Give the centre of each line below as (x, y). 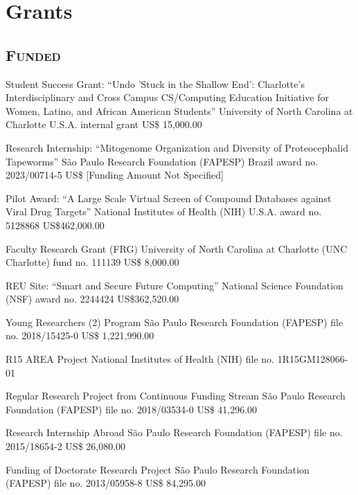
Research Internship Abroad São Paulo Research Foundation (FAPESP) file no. (174, 432)
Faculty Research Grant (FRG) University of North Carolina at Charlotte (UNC (177, 248)
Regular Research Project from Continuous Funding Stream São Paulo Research (176, 396)
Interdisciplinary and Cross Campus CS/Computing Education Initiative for (167, 97)
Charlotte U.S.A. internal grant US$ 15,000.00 (104, 124)
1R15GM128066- (313, 359)
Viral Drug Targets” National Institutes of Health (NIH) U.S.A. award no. (164, 211)
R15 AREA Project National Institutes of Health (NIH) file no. (140, 359)
